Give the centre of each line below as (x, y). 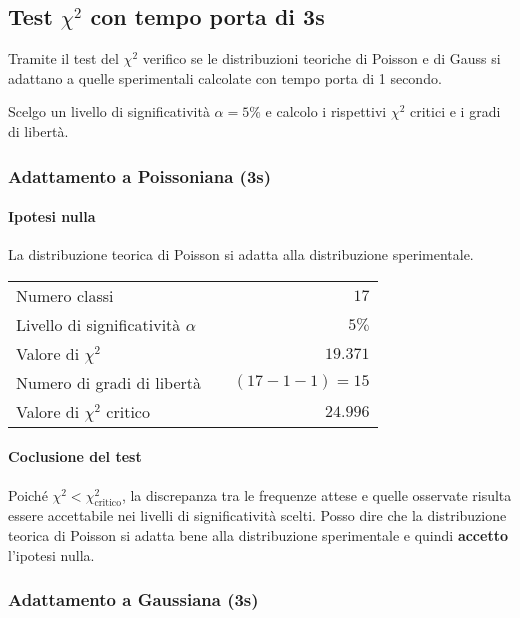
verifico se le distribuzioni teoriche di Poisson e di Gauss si (321, 58)
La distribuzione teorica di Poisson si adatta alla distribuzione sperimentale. (241, 254)
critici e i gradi (455, 111)
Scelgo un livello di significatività (109, 111)
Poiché (28, 494)
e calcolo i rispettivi (326, 111)
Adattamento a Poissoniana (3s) (140, 175)
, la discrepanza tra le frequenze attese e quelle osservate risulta (316, 494)
